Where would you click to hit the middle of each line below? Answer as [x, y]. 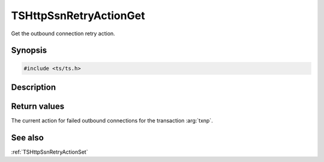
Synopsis [29, 51]
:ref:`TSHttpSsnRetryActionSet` [49, 152]
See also [28, 137]
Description [34, 87]
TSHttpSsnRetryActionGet [78, 16]
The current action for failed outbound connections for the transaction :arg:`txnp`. [112, 121]
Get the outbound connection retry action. [63, 33]
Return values [38, 106]
